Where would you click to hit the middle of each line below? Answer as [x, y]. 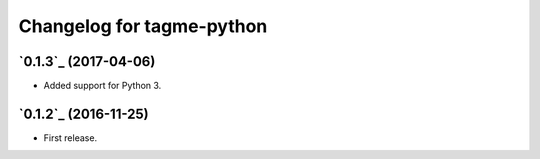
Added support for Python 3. [102, 86]
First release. [70, 137]
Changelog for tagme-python [143, 26]
